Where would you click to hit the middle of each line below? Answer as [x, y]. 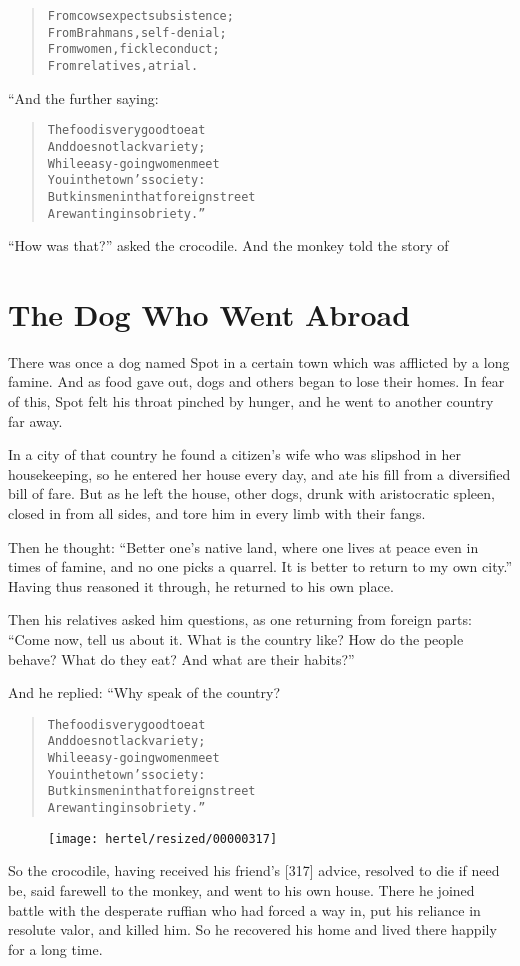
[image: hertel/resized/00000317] [163, 838]
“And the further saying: [83, 97]
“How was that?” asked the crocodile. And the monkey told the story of [228, 245]
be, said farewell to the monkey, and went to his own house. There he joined [241, 889]
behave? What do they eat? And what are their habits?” [181, 658]
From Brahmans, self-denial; [137, 32]
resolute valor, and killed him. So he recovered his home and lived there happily [252, 929]
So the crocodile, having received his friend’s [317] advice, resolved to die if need [254, 870]
